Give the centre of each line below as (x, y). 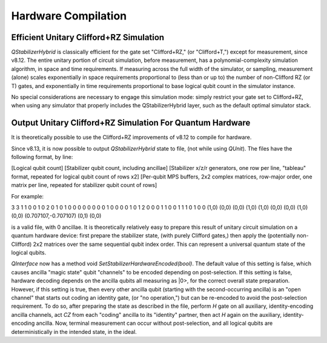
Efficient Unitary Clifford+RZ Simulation (88, 37)
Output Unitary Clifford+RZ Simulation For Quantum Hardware (131, 123)
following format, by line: (42, 157)
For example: (28, 196)
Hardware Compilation (69, 16)
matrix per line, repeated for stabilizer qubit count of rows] (84, 185)
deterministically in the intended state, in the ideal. (74, 331)
